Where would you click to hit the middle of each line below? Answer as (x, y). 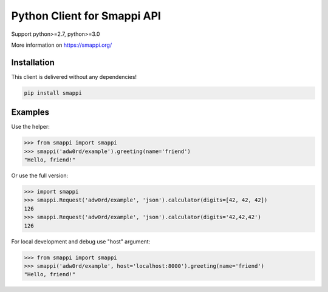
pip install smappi (53, 93)
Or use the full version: (40, 175)
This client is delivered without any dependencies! (74, 76)
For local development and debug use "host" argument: (81, 241)
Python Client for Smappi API (86, 16)
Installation (33, 62)
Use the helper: (30, 127)
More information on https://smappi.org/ (62, 45)
